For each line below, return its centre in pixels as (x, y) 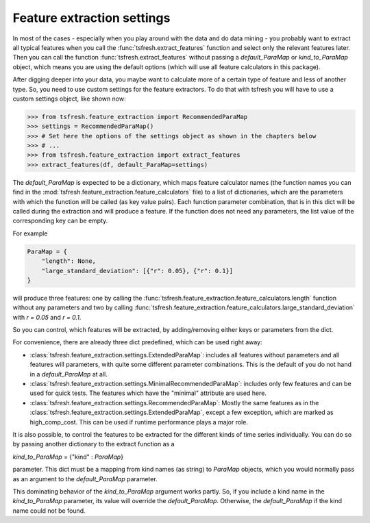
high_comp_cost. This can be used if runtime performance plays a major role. (139, 422)
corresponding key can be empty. (60, 221)
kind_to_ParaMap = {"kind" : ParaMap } (68, 457)
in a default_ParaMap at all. (69, 374)
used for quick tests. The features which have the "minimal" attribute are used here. (148, 393)
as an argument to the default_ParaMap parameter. (85, 479)
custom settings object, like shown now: (69, 99)
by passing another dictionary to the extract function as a (94, 444)
